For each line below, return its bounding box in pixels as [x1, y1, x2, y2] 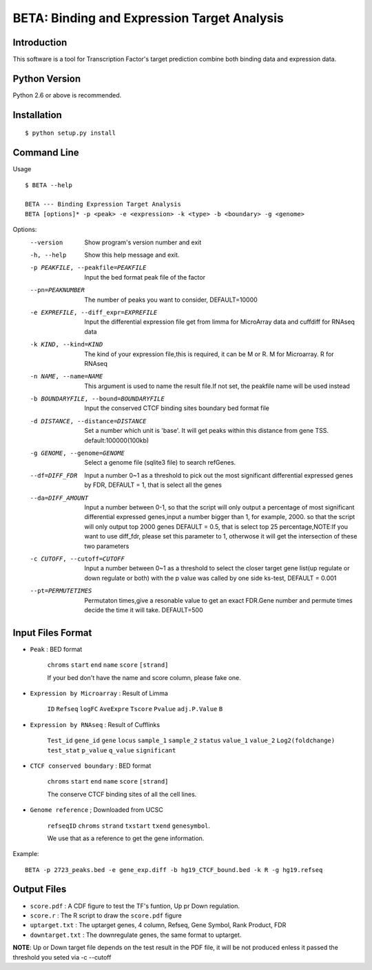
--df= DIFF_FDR [30, 472, 78, 479]
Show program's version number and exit [84, 238, 202, 246]
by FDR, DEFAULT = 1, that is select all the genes [84, 481, 222, 489]
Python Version [12, 72, 81, 84]
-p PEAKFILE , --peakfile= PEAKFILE [30, 264, 147, 272]
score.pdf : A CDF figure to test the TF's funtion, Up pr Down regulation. [30, 902, 240, 910]
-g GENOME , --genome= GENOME [30, 449, 125, 457]
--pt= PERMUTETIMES [30, 587, 92, 595]
